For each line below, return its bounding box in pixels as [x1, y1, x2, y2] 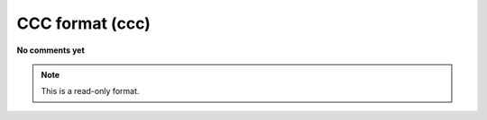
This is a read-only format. [41, 86, 140, 97]
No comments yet [16, 45, 85, 56]
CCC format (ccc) [16, 13, 151, 33]
